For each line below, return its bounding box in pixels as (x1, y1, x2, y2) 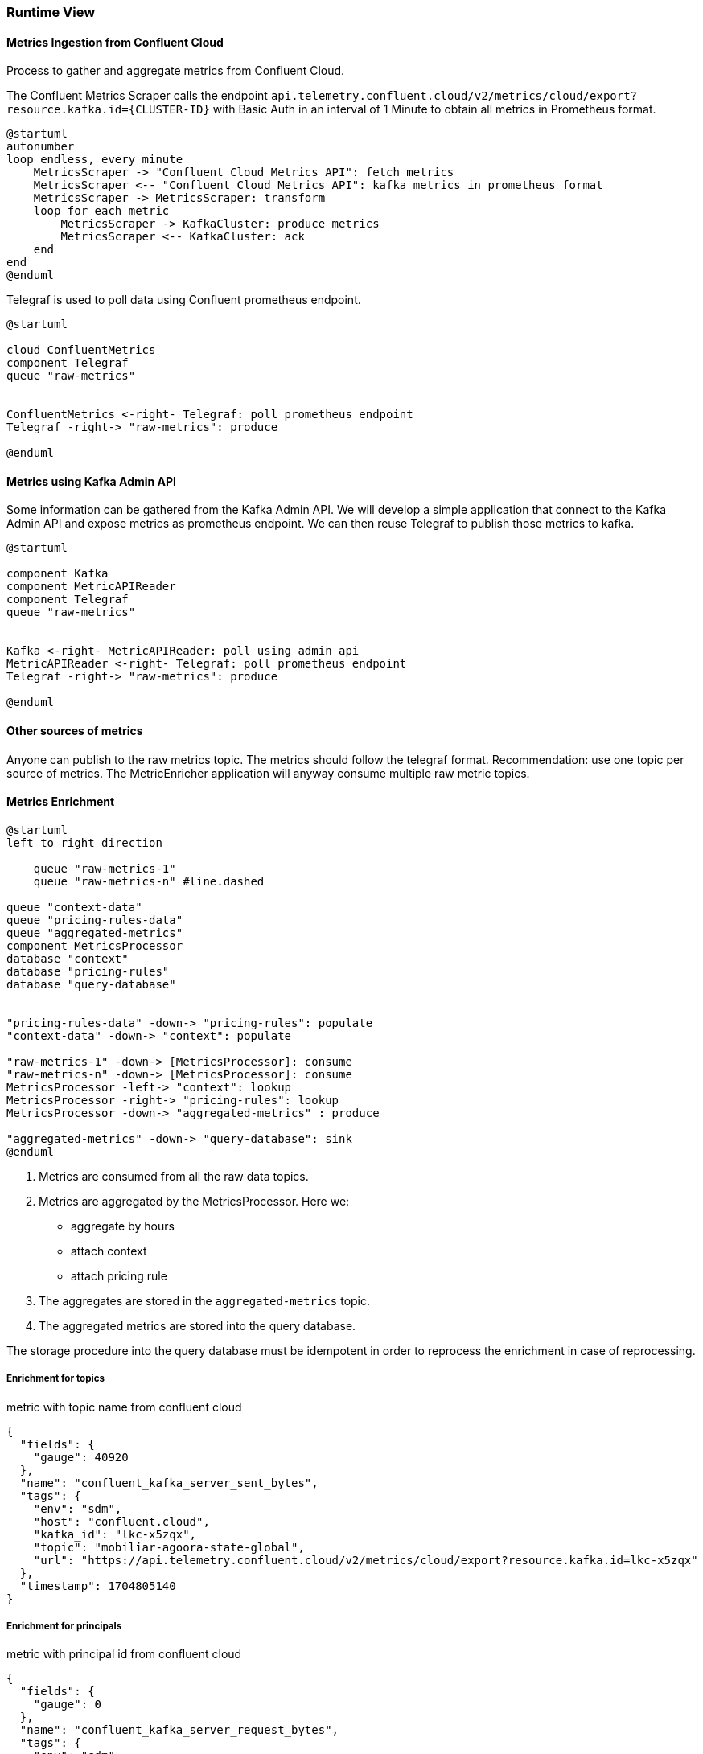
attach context (71, 1243, 147, 1258)
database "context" (6, 951, 129, 965)
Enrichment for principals (6, 1620, 122, 1633)
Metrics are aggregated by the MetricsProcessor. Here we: (39, 1193, 350, 1208)
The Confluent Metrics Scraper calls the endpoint (6, 88, 268, 103)
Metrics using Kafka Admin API (6, 474, 177, 488)
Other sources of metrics (6, 724, 143, 738)
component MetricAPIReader (6, 580, 176, 594)
